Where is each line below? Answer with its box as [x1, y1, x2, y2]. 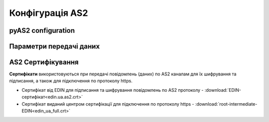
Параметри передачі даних [9, 42, 100, 51]
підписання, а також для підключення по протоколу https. [9, 78, 133, 84]
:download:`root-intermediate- [195, 101, 258, 107]
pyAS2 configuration [9, 26, 75, 35]
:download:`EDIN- [204, 87, 242, 93]
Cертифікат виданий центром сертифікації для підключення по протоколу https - [21, 101, 194, 107]
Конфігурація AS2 [9, 7, 88, 18]
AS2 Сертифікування [9, 58, 79, 66]
